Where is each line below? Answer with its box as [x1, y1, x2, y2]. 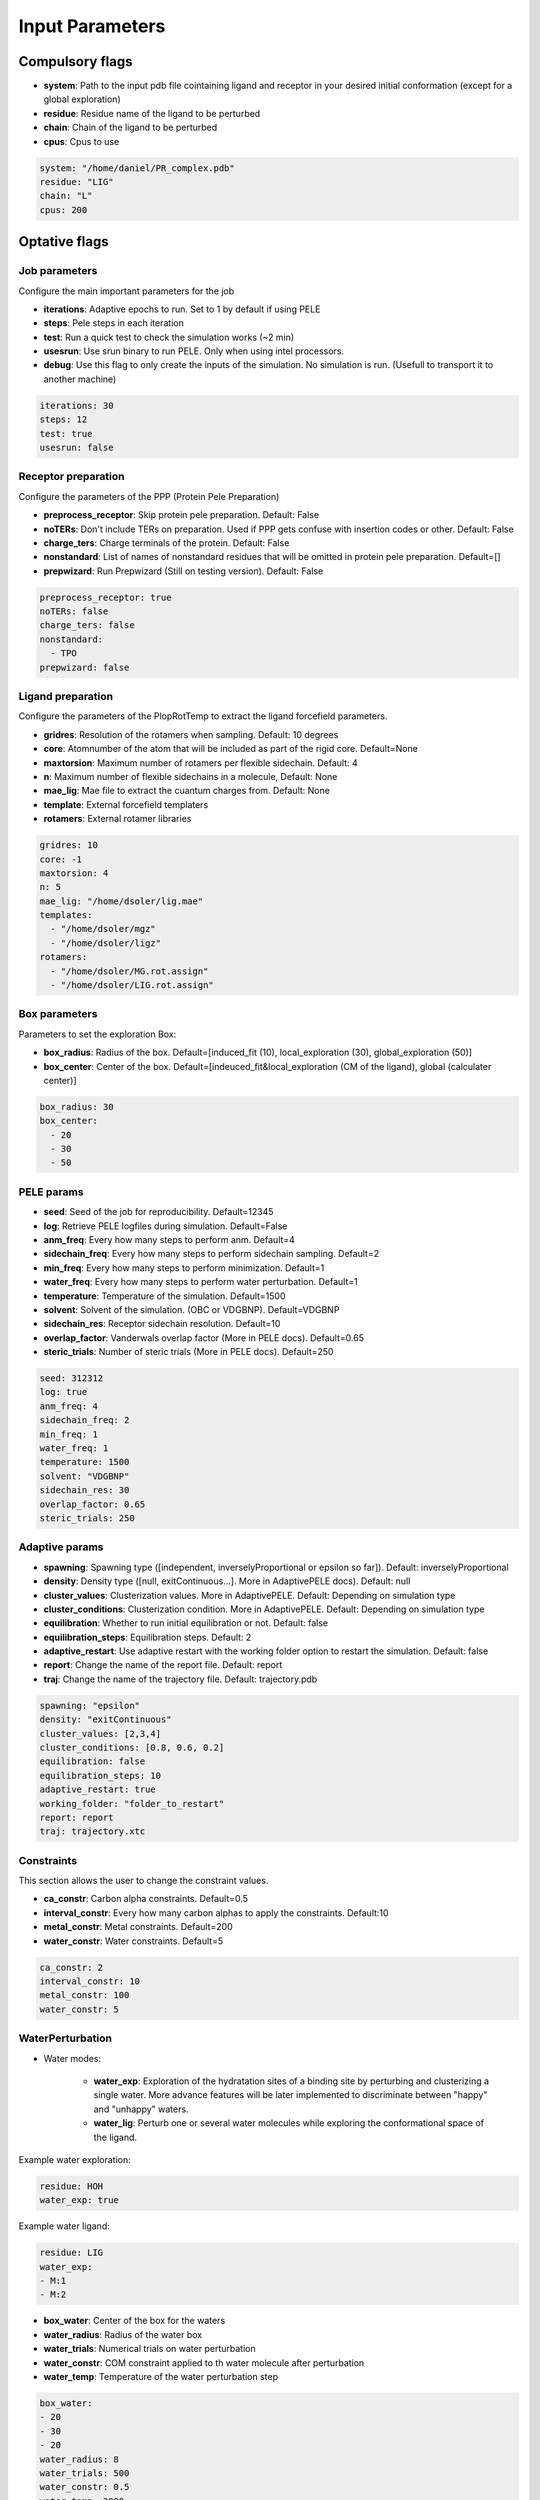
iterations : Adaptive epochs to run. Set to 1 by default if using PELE [43, 303, 321, 315]
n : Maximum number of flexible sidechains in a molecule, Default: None [43, 770, 338, 782]
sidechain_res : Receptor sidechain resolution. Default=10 [43, 1318, 281, 1330]
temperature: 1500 [39, 1456, 130, 1468]
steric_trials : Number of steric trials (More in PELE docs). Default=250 [43, 1346, 334, 1358]
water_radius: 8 [39, 2453, 120, 2465]
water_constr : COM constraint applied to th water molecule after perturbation [43, 2356, 365, 2369]
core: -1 [39, 853, 83, 865]
